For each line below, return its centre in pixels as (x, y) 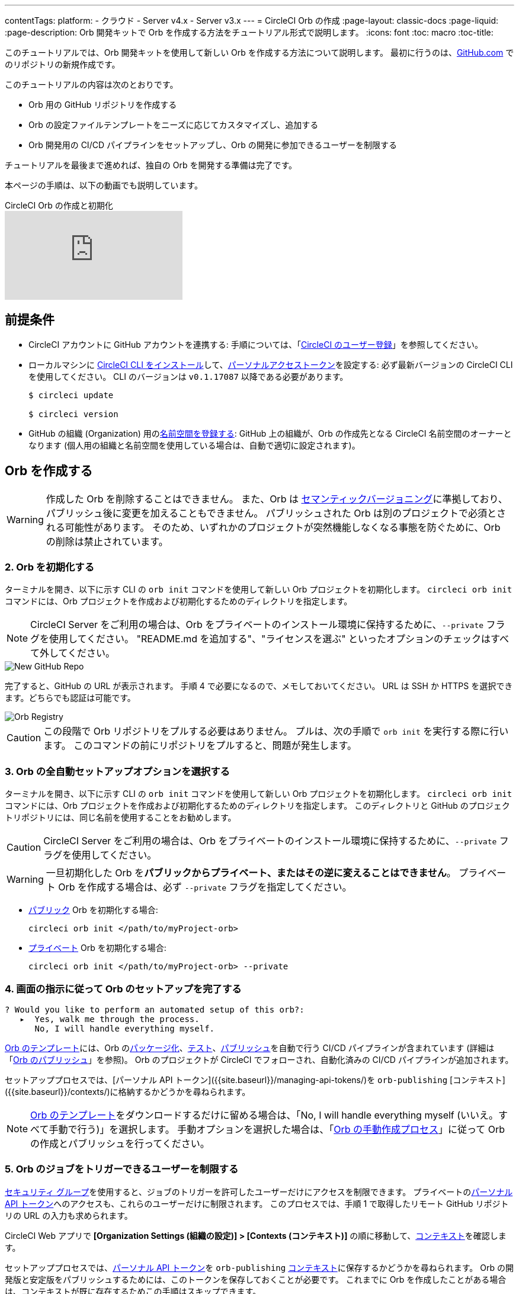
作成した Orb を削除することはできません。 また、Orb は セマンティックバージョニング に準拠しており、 (277, 499)
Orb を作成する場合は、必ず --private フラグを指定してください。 (205, 887)
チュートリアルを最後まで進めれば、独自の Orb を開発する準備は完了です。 (151, 165)
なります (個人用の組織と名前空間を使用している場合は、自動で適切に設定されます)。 (194, 445)
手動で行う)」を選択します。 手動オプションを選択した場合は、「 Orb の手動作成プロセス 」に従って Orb (277, 1129)
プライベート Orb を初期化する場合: (97, 948)
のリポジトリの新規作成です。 (63, 64)
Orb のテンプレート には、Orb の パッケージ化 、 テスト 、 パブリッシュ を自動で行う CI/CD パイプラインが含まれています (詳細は (250, 1048)
